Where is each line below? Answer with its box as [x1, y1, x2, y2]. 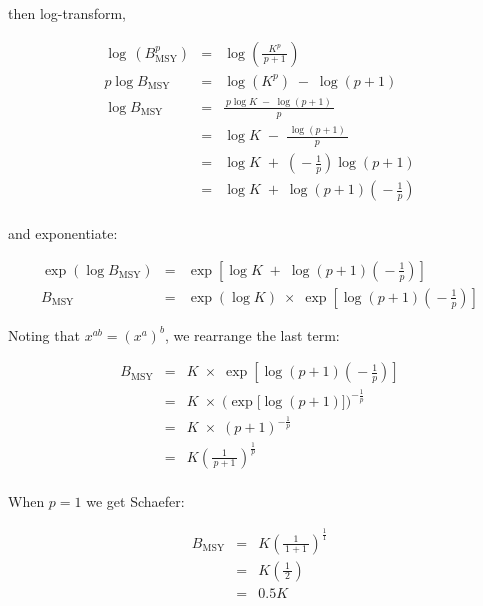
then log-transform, [8, 3, 127, 23]
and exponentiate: [8, 223, 118, 244]
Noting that [8, 324, 80, 345]
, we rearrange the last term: [164, 324, 340, 345]
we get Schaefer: [86, 490, 185, 511]
